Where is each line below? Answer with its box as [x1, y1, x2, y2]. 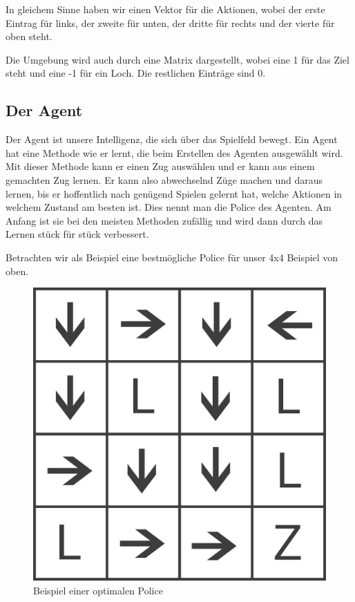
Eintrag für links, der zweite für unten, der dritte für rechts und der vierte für [6, 15, 335, 30]
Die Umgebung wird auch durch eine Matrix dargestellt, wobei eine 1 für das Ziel [6, 52, 349, 66]
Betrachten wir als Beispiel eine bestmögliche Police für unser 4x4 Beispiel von [6, 250, 338, 264]
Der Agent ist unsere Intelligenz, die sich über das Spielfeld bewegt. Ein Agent [6, 132, 338, 147]
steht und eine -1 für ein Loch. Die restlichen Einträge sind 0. [6, 66, 266, 80]
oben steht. [6, 29, 52, 44]
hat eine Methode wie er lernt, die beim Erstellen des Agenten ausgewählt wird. [6, 145, 343, 160]
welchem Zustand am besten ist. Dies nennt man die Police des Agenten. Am [6, 200, 332, 214]
